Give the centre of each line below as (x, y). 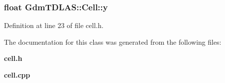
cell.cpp (17, 75)
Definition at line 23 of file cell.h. (54, 25)
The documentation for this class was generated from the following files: (113, 41)
